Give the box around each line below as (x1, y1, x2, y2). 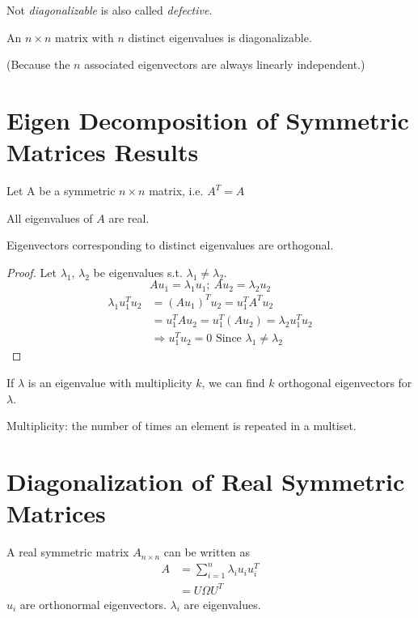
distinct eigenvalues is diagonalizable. (128, 28, 312, 45)
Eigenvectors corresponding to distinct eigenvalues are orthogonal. (6, 237, 334, 254)
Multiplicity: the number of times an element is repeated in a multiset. (6, 417, 357, 434)
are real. (108, 209, 150, 226)
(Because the (6, 56, 70, 73)
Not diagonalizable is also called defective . (6, 2, 213, 18)
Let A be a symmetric (6, 182, 116, 199)
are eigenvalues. (184, 595, 261, 612)
